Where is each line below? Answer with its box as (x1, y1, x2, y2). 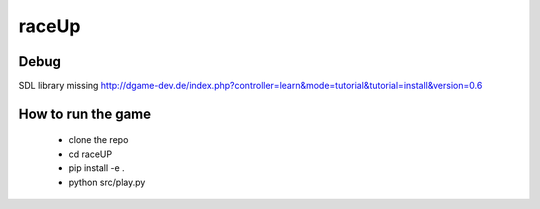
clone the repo (68, 134, 129, 146)
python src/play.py (68, 176, 146, 188)
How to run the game (18, 105, 152, 122)
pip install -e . (68, 162, 125, 174)
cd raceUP (68, 148, 113, 160)
